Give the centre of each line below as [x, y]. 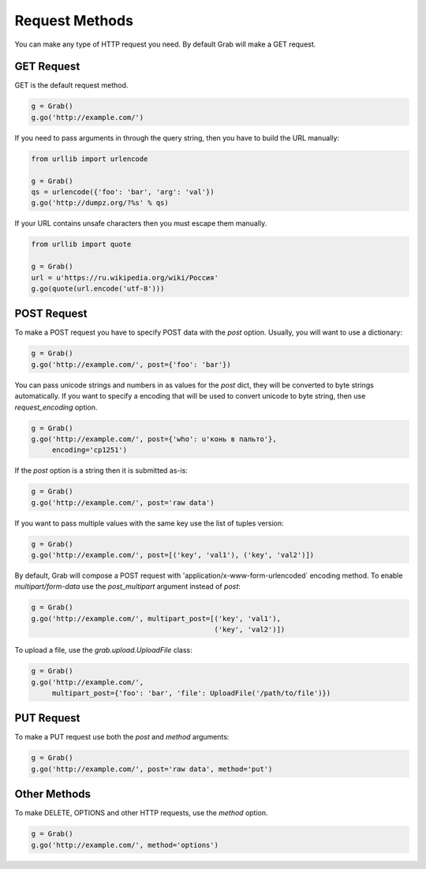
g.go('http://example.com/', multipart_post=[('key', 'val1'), [156, 618]
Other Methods [52, 794]
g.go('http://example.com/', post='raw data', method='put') [152, 769]
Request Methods [74, 21]
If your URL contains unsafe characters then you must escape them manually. [141, 223]
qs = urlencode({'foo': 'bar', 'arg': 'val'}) [123, 192]
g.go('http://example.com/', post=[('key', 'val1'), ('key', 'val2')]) [173, 555]
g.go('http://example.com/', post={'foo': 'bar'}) [131, 364]
